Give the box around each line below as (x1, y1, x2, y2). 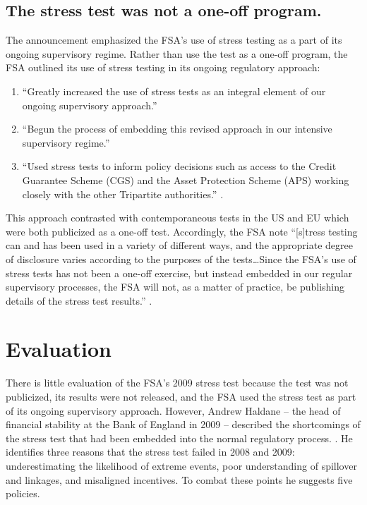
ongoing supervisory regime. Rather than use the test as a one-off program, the (6, 46, 348, 61)
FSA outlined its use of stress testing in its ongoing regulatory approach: (6, 60, 320, 75)
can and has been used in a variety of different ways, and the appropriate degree (6, 238, 353, 253)
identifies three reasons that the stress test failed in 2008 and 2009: (6, 444, 295, 459)
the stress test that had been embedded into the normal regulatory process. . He (6, 430, 353, 445)
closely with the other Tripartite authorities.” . (22, 186, 224, 201)
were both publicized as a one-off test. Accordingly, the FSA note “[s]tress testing (6, 224, 358, 238)
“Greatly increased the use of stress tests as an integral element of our (22, 83, 326, 98)
